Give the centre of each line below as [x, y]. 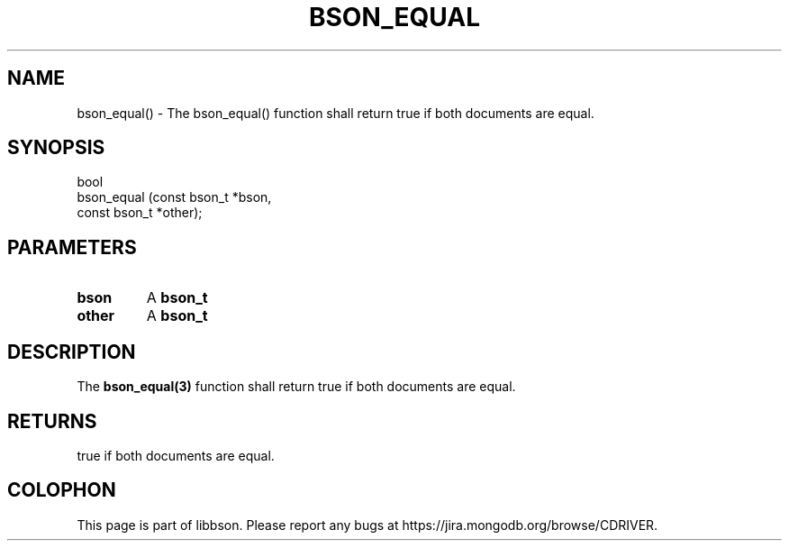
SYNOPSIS [56, 148]
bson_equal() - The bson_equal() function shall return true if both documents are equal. [336, 113]
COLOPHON [62, 490]
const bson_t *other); [140, 213]
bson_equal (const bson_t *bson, [174, 197]
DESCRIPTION [72, 352]
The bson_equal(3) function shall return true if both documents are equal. [296, 387]
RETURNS [52, 421]
